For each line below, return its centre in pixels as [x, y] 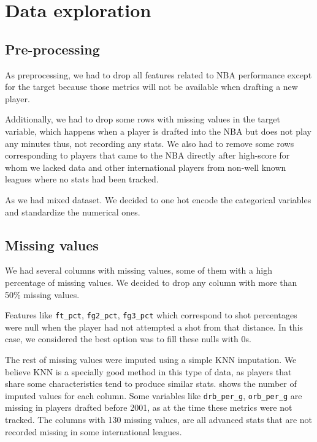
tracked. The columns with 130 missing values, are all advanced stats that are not [159, 419]
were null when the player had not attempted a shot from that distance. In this [154, 327]
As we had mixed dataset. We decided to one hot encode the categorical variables [158, 199]
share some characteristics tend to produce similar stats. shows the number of [151, 384]
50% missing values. [42, 294]
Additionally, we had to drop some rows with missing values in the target [143, 119]
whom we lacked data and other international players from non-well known [146, 167]
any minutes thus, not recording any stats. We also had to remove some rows [150, 143]
